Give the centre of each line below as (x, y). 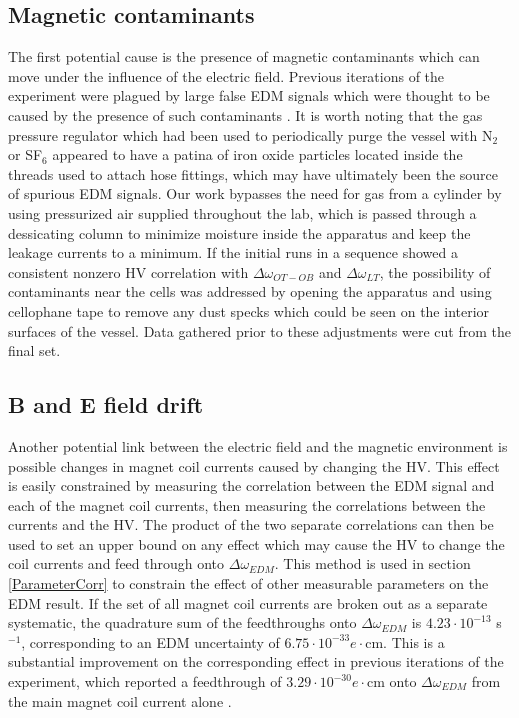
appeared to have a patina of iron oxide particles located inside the (257, 154)
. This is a (414, 641)
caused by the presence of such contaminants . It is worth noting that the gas (245, 114)
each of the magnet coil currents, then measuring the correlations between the (247, 504)
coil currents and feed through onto (116, 563)
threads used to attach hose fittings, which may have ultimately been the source (253, 173)
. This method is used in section (372, 563)
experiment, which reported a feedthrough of (145, 681)
